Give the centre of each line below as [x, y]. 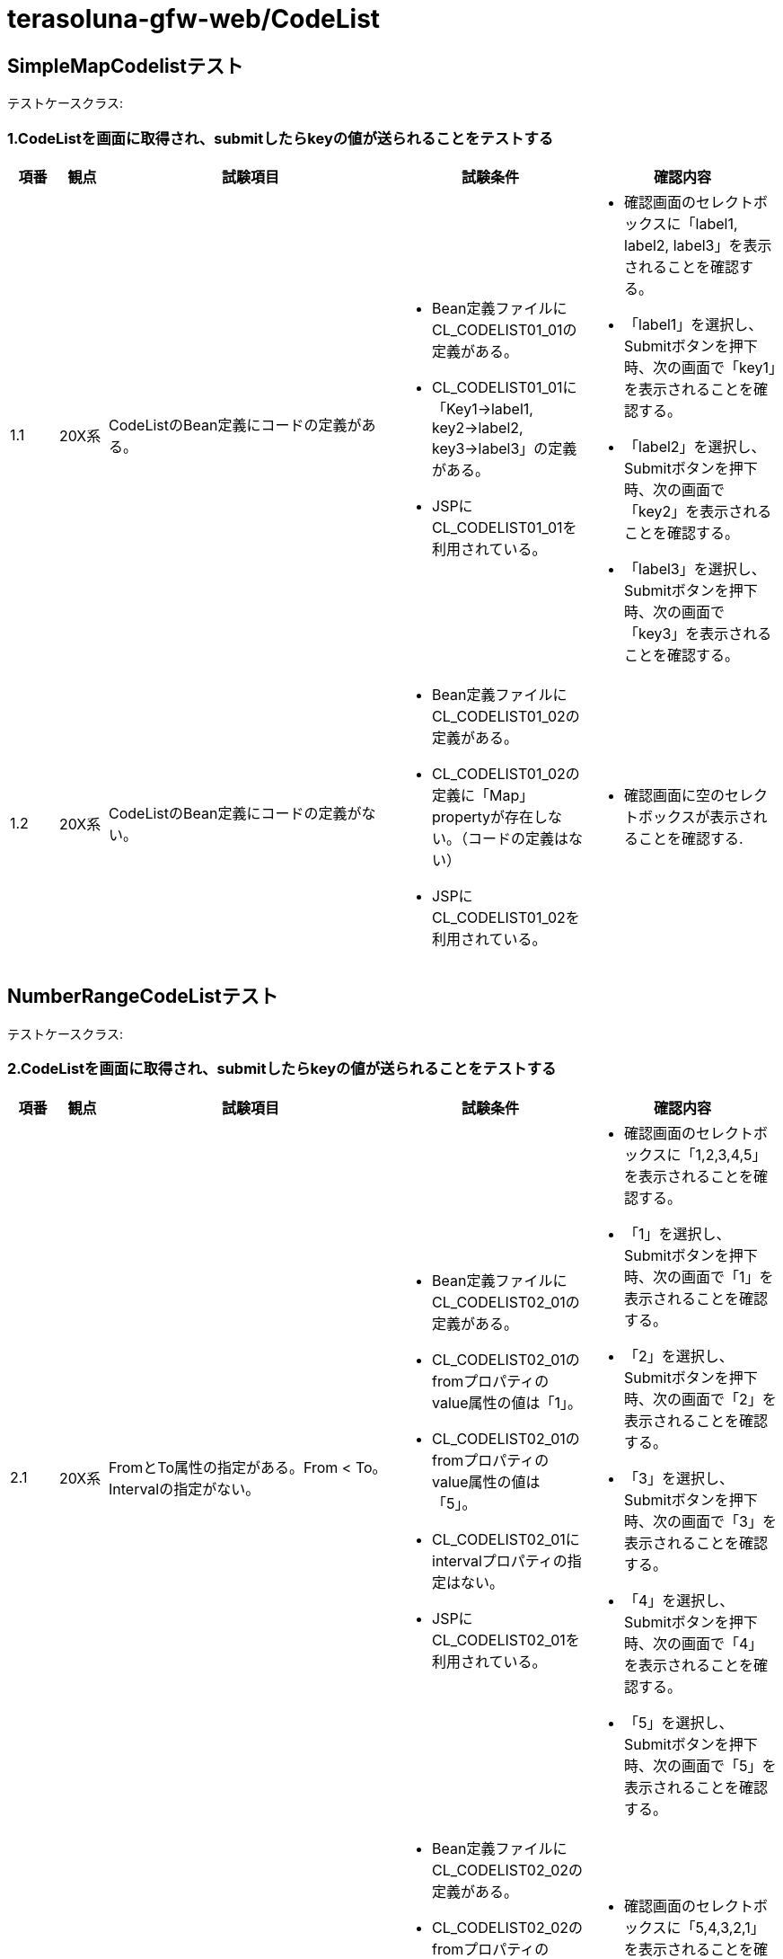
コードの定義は [519, 838]
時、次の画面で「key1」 [700, 367]
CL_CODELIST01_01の [505, 329]
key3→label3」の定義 [505, 448]
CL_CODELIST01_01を [505, 527]
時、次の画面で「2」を [700, 1399]
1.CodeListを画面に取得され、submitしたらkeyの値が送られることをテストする [281, 138]
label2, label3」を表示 [698, 245]
